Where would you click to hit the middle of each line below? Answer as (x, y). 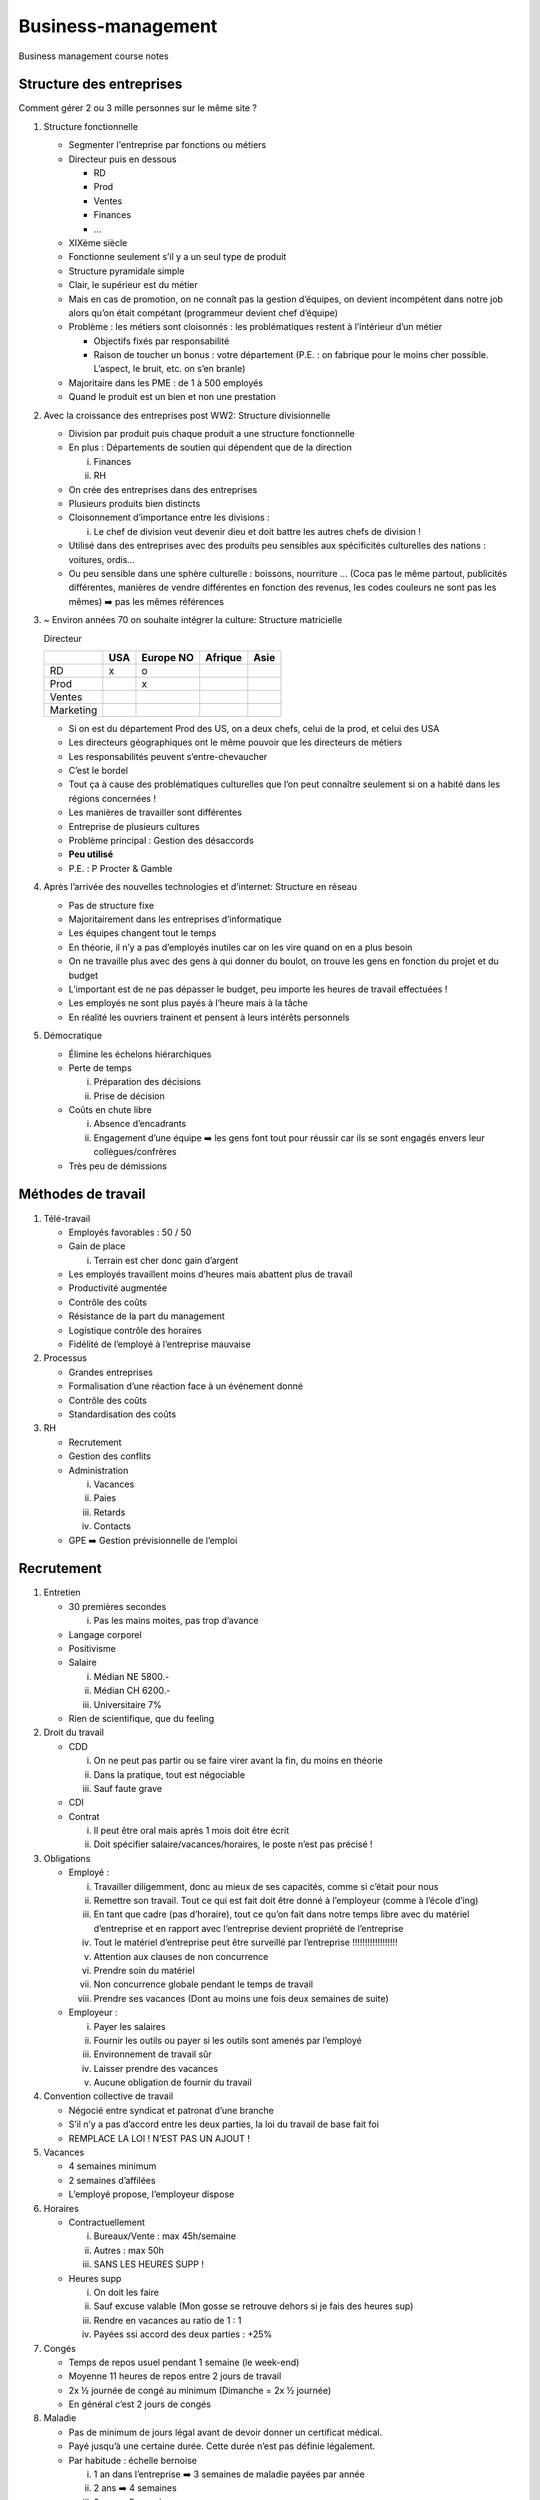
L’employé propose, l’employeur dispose (151, 2194)
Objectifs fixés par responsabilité (161, 341)
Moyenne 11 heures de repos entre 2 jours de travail (175, 2376)
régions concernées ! (112, 798)
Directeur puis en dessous (122, 159)
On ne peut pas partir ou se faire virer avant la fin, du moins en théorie (238, 1761)
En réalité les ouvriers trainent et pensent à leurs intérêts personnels (209, 1017)
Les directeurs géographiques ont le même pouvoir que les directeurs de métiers (235, 742)
